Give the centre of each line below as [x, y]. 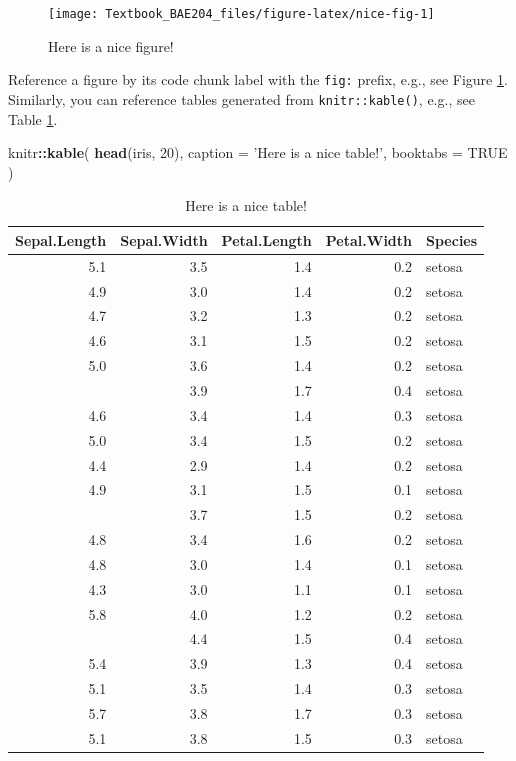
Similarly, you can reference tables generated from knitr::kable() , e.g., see [241, 98]
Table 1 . [33, 118]
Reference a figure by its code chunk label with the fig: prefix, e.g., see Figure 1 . [258, 79]
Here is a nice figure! [111, 45]
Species [452, 239]
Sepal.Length [61, 239]
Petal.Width [369, 239]
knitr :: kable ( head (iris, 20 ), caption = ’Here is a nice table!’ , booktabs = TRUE [258, 152]
